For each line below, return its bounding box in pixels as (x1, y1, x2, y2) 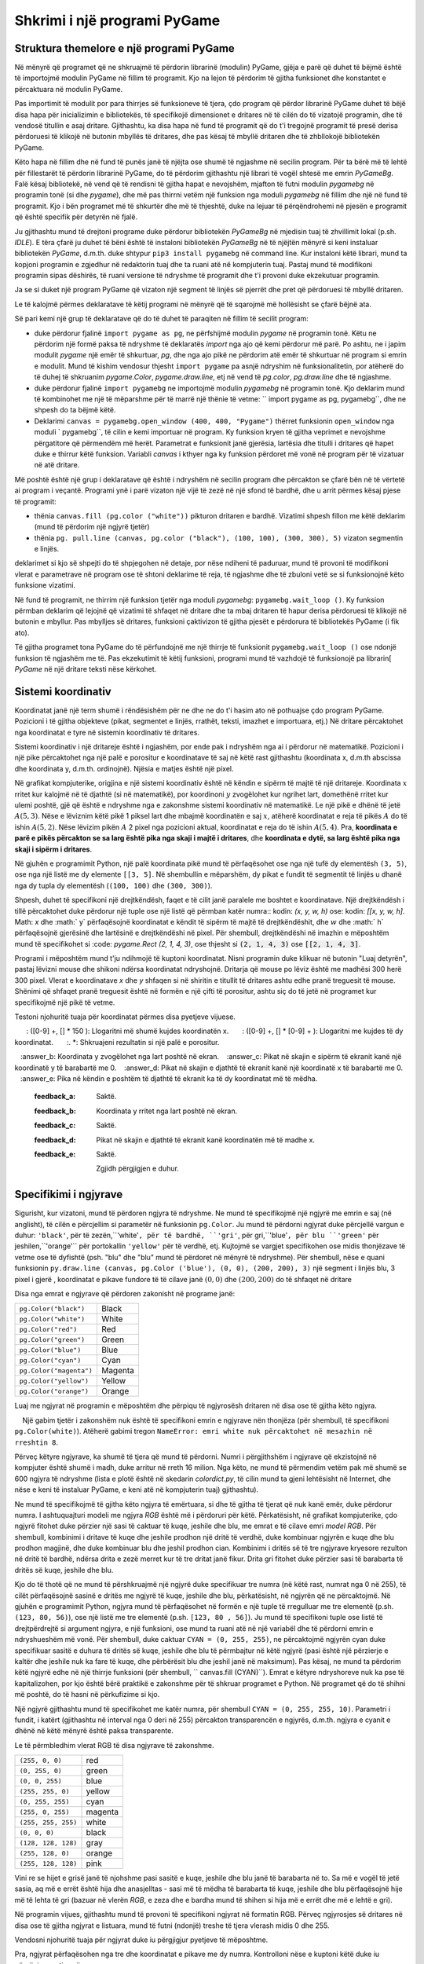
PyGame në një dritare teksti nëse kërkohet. (14, 664, 157, 673)
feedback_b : (34, 1106, 76, 1116)
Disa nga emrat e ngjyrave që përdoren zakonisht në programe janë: (14, 1288, 236, 1298)
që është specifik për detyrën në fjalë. (14, 212, 137, 222)
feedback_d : (34, 1135, 76, 1145)
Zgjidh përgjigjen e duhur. (96, 1163, 180, 1174)
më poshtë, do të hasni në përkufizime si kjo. (14, 1690, 160, 1699)
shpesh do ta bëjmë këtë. (34, 405, 117, 415)
